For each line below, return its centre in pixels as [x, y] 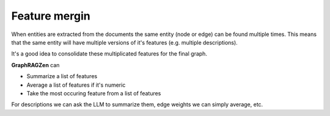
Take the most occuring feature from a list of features [94, 93]
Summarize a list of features [62, 76]
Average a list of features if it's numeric [76, 85]
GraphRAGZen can [35, 65]
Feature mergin [51, 16]
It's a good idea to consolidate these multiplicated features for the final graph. [109, 54]
